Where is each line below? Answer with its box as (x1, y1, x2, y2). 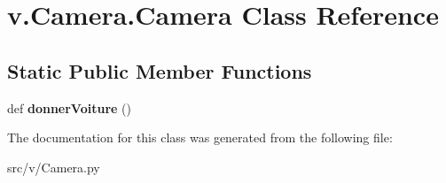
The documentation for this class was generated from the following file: (7, 128, 393, 147)
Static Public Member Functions (7, 57, 312, 84)
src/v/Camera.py (7, 157, 100, 176)
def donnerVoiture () (7, 98, 131, 117)
